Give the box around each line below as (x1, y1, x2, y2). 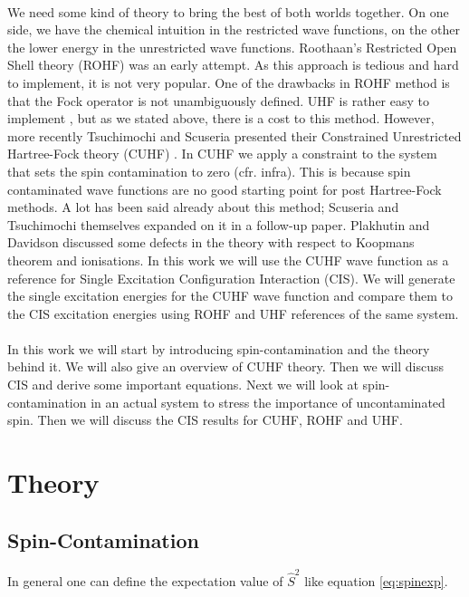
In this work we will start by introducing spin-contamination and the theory (7, 339, 430, 358)
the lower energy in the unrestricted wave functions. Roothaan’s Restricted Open (7, 37, 457, 56)
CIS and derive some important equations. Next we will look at (7, 375, 359, 394)
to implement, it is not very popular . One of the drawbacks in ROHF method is (7, 72, 450, 91)
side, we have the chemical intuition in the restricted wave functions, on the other (7, 20, 461, 39)
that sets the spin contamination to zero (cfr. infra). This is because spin (7, 161, 411, 180)
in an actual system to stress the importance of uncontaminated (91, 392, 445, 411)
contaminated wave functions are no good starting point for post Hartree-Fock (7, 179, 442, 198)
